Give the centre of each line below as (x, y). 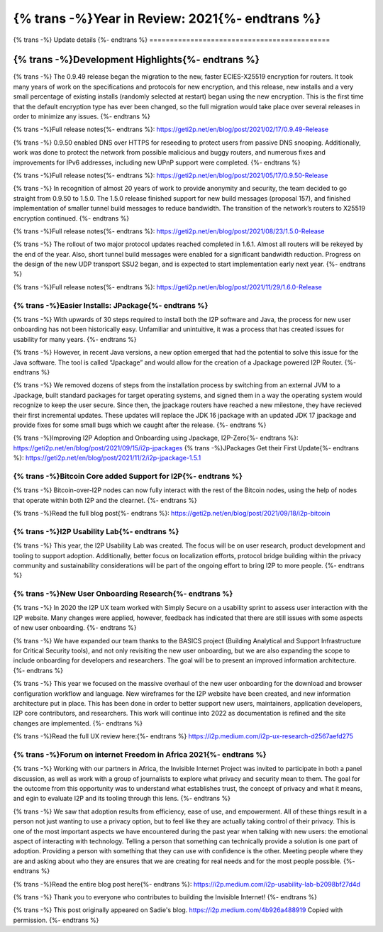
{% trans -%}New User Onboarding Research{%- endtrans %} (123, 594)
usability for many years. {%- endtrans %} (75, 339)
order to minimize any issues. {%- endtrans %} (82, 116)
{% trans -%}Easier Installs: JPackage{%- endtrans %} (111, 305)
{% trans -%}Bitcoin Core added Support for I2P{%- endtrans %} (128, 476)
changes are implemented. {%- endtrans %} (78, 723)
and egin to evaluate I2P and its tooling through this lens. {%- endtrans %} (122, 799)
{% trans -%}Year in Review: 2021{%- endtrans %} (167, 18)
